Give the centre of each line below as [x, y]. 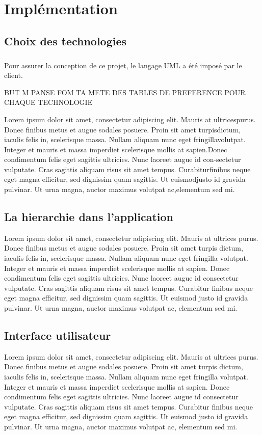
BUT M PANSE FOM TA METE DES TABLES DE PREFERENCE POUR [125, 92]
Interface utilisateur [58, 335]
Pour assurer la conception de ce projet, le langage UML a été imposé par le [123, 65]
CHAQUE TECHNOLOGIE [48, 102]
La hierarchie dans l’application [89, 217]
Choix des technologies [65, 40]
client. [14, 75]
